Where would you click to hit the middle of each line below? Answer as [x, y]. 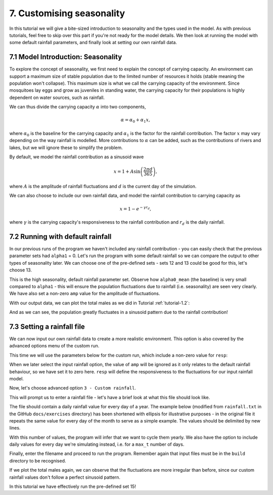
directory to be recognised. [38, 461]
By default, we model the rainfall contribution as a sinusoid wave [77, 157]
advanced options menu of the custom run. [54, 346]
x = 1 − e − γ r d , [135, 208]
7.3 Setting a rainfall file [47, 326]
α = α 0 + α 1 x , [135, 121]
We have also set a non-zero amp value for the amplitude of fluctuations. [85, 294]
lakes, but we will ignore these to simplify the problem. [66, 148]
